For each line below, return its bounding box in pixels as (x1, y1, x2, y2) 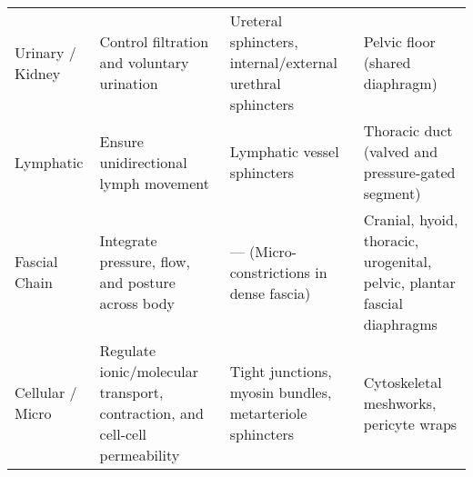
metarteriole (229, 402, 307, 423)
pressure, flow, (99, 251, 190, 272)
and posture (99, 272, 176, 293)
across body (99, 293, 175, 313)
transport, (99, 382, 164, 402)
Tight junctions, (229, 361, 332, 382)
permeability (99, 444, 180, 465)
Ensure (99, 130, 144, 152)
